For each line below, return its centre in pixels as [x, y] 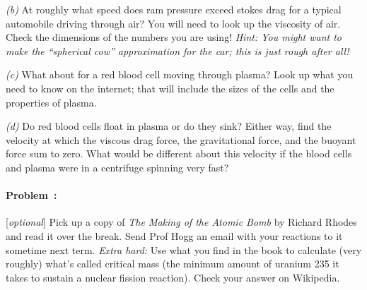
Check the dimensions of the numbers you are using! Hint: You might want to [174, 37]
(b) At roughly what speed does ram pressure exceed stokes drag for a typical [174, 9]
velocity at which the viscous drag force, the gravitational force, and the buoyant [181, 139]
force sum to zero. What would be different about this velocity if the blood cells [179, 153]
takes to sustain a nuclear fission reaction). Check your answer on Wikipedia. [173, 277]
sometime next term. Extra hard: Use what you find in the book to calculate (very [184, 249]
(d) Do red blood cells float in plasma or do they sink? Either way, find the [169, 126]
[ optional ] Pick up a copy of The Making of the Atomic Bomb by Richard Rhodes [181, 222]
